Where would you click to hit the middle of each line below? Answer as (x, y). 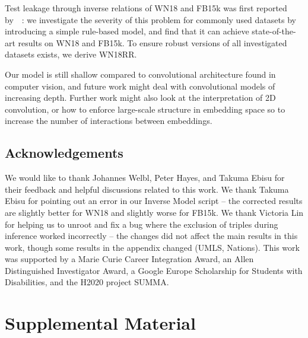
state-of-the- (274, 31)
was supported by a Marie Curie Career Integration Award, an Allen (129, 259)
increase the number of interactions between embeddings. (109, 121)
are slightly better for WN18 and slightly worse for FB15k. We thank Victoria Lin (154, 212)
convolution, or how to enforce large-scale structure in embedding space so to (145, 109)
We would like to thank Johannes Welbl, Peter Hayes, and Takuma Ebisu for (145, 178)
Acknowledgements (64, 153)
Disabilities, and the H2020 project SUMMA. (87, 282)
